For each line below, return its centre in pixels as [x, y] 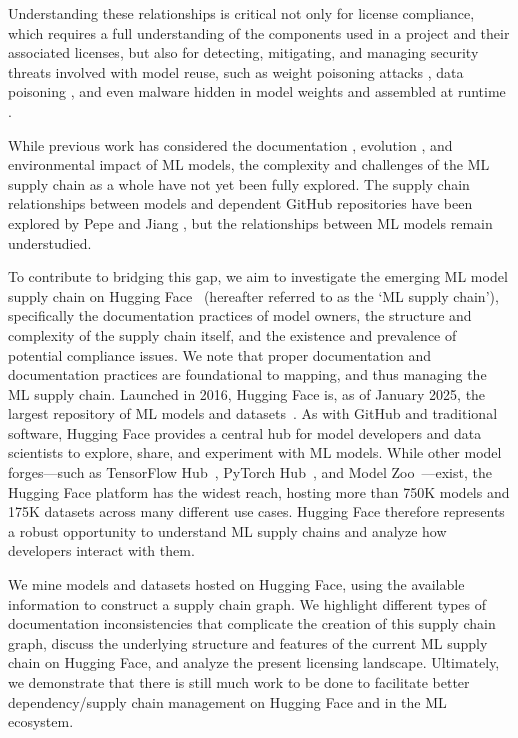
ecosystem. [41, 721]
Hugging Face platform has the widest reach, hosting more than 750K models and [259, 491]
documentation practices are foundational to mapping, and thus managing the [247, 374]
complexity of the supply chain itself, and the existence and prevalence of [232, 334]
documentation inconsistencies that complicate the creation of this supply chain [252, 623]
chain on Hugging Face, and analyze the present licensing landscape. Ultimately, [254, 662]
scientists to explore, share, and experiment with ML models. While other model [255, 452]
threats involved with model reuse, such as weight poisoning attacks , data [236, 71]
